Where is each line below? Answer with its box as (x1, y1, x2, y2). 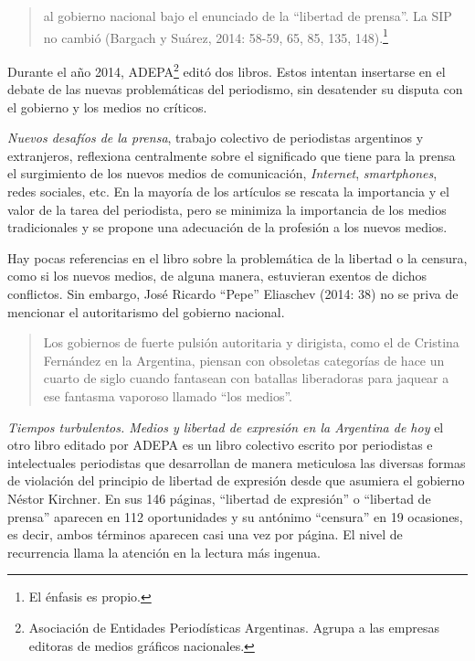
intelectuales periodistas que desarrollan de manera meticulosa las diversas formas (7, 453, 466, 472)
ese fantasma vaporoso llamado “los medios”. (43, 387, 293, 405)
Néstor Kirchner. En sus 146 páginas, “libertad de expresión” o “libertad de (7, 488, 431, 507)
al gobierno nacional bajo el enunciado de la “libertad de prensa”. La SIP (43, 6, 452, 25)
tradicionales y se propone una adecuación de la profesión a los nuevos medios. (7, 218, 448, 237)
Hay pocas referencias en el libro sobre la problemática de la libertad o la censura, (7, 248, 468, 267)
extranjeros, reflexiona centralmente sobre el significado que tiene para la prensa (7, 145, 456, 165)
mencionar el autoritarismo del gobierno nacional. (7, 302, 285, 321)
